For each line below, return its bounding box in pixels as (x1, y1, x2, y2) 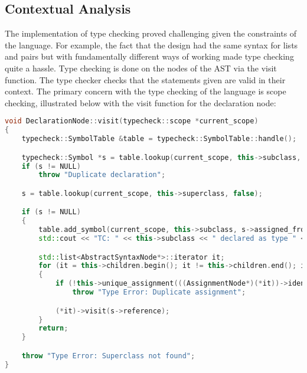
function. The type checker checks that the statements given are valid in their (5, 73, 286, 86)
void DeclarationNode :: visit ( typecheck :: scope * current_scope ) (5, 117, 259, 126)
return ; (38, 324, 68, 333)
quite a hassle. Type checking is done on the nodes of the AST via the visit (5, 61, 277, 74)
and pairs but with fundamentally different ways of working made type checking (5, 50, 294, 63)
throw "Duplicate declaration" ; (38, 171, 166, 179)
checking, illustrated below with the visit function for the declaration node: (5, 96, 276, 109)
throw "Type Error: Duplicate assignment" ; (72, 288, 246, 297)
